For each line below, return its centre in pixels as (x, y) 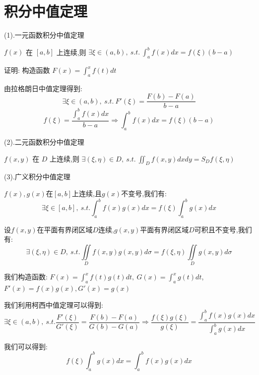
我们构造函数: (26, 277)
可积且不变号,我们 (223, 229)
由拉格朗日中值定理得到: (43, 88)
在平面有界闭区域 (65, 229)
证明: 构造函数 (27, 70)
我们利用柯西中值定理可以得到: (54, 304)
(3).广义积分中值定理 (37, 177)
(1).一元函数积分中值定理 (44, 35)
